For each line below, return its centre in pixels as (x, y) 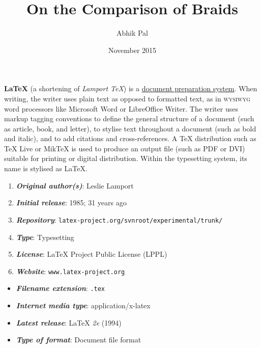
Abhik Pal (132, 33)
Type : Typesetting (45, 237)
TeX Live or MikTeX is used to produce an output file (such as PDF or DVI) (125, 148)
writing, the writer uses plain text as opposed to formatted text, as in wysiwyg (127, 98)
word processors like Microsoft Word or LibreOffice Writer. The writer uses (121, 108)
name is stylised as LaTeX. (46, 168)
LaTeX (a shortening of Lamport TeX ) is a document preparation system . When (131, 88)
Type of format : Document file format (79, 340)
